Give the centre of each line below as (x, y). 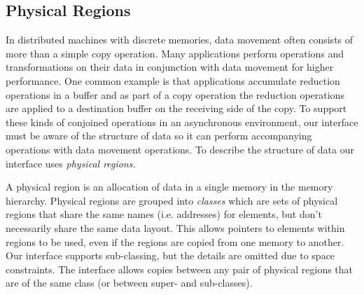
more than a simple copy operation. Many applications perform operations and (175, 53)
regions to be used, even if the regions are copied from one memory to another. (175, 241)
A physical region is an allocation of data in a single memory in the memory (169, 187)
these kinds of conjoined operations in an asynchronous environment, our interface (182, 122)
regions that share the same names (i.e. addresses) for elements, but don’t (164, 214)
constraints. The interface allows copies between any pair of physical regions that (180, 269)
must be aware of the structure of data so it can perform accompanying (159, 136)
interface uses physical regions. (71, 163)
